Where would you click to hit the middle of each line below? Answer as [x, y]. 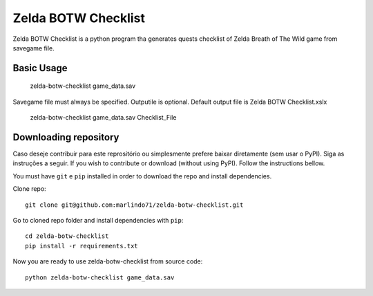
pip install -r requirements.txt [82, 246]
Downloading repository [66, 137]
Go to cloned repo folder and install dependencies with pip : [98, 220]
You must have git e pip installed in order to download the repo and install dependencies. [142, 176]
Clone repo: [29, 189]
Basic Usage [40, 68]
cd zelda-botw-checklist [67, 236]
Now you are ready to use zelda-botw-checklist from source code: [108, 261]
